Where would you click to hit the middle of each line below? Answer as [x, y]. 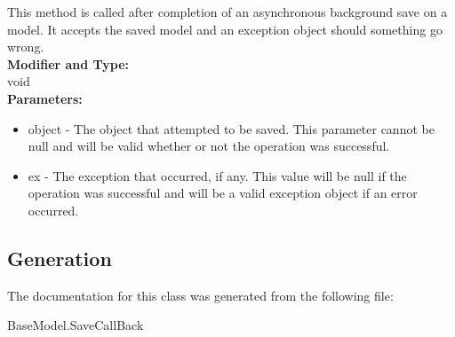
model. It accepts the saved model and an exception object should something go [225, 29]
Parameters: [45, 98]
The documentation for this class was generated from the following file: [200, 295]
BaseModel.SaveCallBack [76, 325]
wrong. [26, 47]
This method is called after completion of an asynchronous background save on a [227, 12]
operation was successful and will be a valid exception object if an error [223, 193]
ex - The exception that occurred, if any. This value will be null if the [217, 175]
